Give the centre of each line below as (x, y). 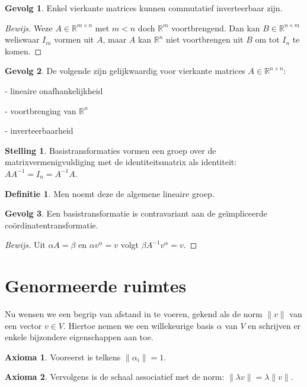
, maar (115, 39)
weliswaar (22, 39)
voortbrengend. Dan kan (216, 28)
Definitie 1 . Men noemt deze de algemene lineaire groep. (110, 193)
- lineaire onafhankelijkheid (54, 90)
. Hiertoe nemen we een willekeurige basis (139, 325)
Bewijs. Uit (25, 245)
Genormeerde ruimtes (96, 286)
